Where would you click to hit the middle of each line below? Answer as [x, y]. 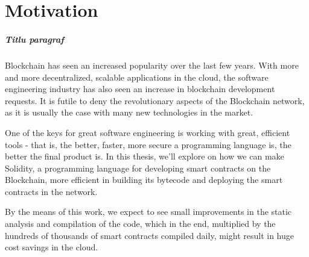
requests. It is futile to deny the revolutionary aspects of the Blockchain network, [155, 100]
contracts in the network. [51, 191]
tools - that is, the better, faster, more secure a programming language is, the [148, 144]
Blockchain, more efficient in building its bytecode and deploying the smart [144, 180]
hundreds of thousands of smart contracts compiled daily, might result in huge [149, 235]
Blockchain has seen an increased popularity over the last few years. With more [152, 65]
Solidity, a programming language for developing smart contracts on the [138, 168]
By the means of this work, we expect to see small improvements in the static [148, 212]
